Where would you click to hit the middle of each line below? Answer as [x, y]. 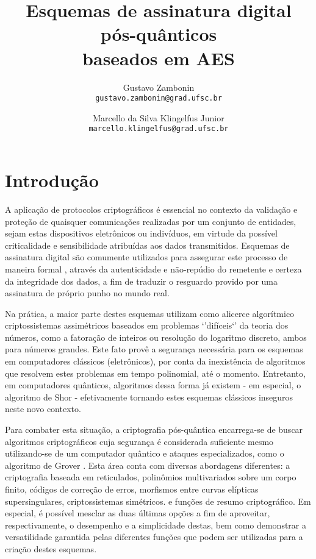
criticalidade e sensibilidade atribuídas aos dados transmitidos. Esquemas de [147, 245]
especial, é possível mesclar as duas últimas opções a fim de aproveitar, [138, 513]
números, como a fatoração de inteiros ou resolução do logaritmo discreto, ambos [156, 337]
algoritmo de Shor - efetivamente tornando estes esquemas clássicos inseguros [149, 397]
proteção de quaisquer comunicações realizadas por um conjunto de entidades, [151, 221]
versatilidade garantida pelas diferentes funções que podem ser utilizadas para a [154, 537]
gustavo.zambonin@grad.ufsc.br [159, 98]
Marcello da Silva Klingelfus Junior [159, 117]
